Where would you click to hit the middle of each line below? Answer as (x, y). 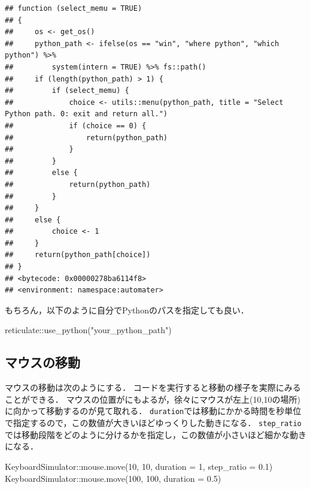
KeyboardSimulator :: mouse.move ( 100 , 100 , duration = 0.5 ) (113, 478)
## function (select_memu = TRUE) (74, 8)
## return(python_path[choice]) (78, 255)
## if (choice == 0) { (76, 126)
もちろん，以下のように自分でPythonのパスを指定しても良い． (127, 310)
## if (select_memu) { (67, 91)
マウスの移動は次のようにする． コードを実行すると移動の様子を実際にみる (153, 387)
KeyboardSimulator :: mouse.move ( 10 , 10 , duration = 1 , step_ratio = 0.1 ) (139, 466)
